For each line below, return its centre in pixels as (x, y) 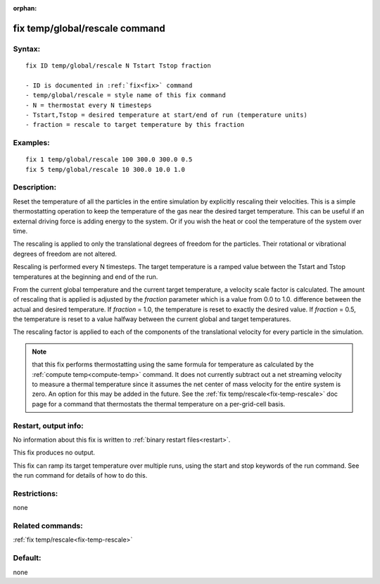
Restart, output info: (48, 425)
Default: (27, 558)
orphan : (25, 8)
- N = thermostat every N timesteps (89, 105)
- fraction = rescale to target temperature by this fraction (135, 125)
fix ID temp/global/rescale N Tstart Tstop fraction (118, 66)
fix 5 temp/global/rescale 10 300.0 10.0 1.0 (106, 169)
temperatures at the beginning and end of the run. (85, 277)
